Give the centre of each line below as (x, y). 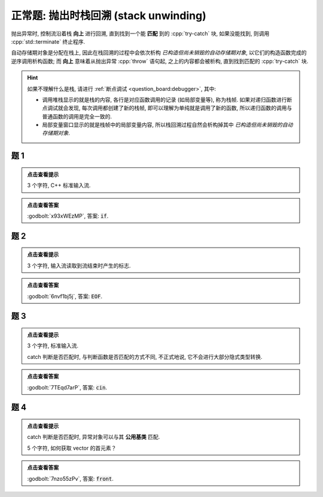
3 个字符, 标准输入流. (53, 346)
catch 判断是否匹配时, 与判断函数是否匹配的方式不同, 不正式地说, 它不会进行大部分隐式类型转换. (145, 356)
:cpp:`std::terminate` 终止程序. (48, 41)
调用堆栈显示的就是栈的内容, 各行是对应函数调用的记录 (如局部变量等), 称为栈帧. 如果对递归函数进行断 (167, 99)
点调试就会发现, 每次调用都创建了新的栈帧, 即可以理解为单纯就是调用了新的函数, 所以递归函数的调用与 (167, 108)
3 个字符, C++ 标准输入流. (59, 185)
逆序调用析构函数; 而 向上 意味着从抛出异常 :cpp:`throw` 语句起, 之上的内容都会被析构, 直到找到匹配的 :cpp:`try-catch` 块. (160, 61)
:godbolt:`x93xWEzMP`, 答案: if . (68, 216)
